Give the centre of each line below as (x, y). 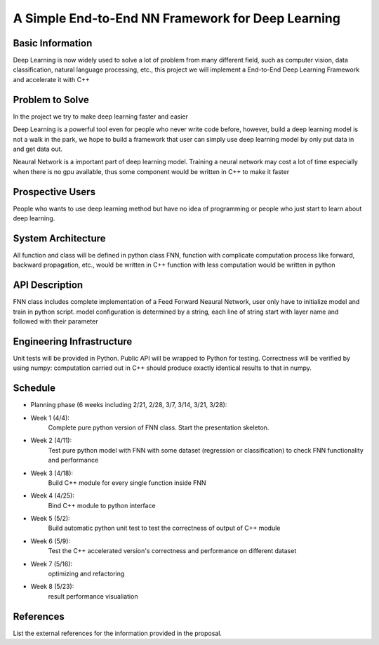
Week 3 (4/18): (52, 473)
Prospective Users (54, 192)
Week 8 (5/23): (52, 587)
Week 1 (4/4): (50, 418)
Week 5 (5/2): (50, 519)
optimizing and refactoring (86, 574)
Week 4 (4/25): (53, 496)
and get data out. (38, 149)
